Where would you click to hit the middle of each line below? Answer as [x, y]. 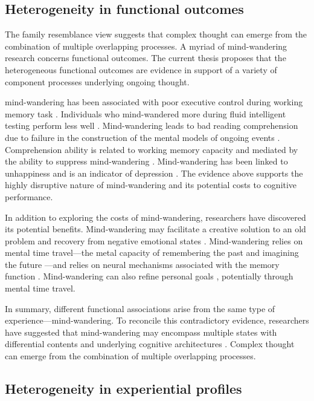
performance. [29, 196]
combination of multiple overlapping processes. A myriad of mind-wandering [146, 46]
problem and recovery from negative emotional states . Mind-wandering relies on [154, 240]
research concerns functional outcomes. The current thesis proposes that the [146, 58]
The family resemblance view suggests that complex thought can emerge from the [156, 34]
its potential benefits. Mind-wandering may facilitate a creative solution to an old [155, 229]
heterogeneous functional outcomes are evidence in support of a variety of [141, 69]
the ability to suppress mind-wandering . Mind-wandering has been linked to [146, 161]
